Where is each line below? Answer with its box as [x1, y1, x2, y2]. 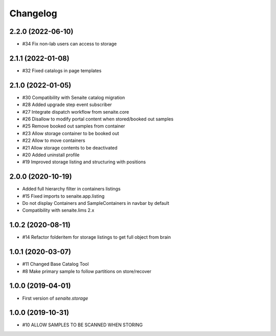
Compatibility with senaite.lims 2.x [22, 207, 95, 214]
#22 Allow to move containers [22, 137, 85, 143]
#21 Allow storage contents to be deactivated [22, 144, 118, 151]
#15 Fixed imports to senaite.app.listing [22, 193, 105, 199]
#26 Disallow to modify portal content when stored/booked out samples [22, 116, 174, 122]
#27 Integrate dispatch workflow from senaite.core [22, 109, 129, 115]
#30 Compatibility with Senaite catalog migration [22, 94, 125, 100]
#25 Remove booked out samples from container [22, 123, 125, 129]
